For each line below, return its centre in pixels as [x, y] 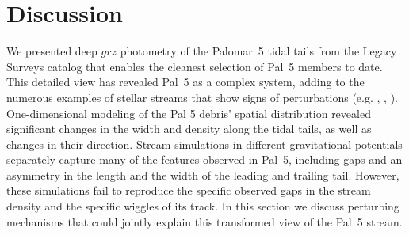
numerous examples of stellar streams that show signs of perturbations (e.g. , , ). [202, 97]
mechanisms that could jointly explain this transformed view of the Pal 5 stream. [204, 221]
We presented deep [52, 51]
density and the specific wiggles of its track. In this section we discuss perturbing [203, 206]
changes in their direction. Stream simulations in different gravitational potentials [204, 144]
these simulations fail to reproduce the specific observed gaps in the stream [189, 190]
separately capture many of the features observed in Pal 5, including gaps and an [204, 159]
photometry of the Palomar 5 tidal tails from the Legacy [258, 51]
